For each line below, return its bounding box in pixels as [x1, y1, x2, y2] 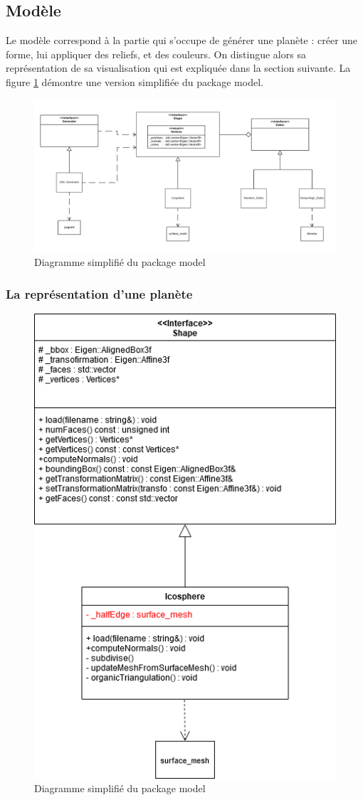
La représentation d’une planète [6, 285, 193, 302]
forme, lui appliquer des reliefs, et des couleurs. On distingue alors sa [6, 46, 306, 61]
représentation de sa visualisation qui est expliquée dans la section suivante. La [6, 60, 351, 75]
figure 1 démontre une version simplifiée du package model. [6, 74, 263, 89]
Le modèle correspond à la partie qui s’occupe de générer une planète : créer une [6, 33, 358, 48]
